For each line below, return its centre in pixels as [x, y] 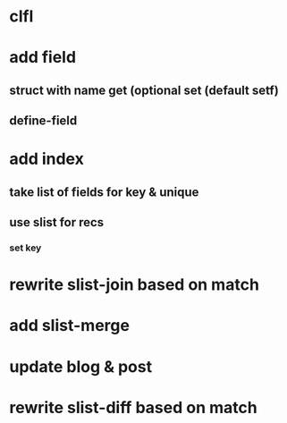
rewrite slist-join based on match [134, 285]
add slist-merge [69, 326]
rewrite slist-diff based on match [133, 407]
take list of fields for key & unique [104, 192]
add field [43, 58]
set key [25, 248]
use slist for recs [57, 222]
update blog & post [81, 366]
